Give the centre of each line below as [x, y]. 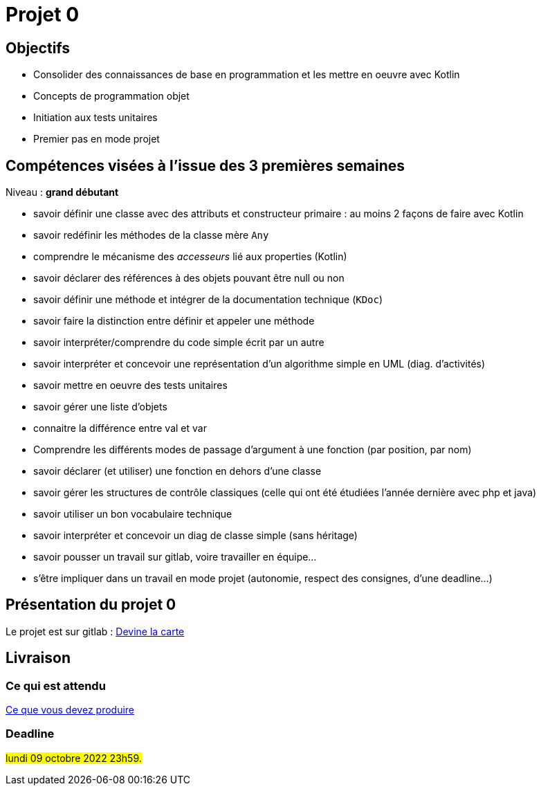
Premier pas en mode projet [97, 139]
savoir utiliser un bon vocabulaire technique [133, 514]
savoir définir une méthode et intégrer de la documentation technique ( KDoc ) [208, 300]
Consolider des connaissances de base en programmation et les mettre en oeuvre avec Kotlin [247, 75]
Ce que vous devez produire [70, 710]
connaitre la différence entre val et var [120, 428]
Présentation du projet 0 [91, 605]
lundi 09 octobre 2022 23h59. [74, 758]
